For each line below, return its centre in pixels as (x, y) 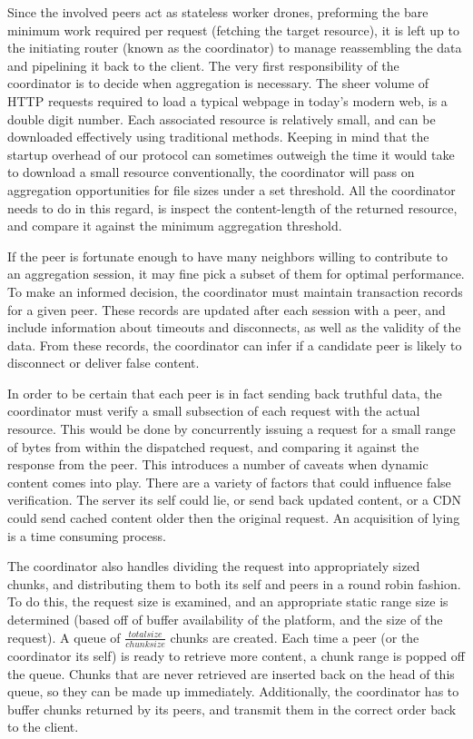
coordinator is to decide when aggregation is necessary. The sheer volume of (218, 83)
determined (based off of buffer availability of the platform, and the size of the (225, 619)
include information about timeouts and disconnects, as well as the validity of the (234, 327)
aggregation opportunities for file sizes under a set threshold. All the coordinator (232, 189)
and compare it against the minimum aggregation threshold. (175, 226)
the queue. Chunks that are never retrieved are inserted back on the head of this (231, 673)
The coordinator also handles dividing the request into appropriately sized (214, 566)
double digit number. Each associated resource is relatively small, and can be (222, 118)
